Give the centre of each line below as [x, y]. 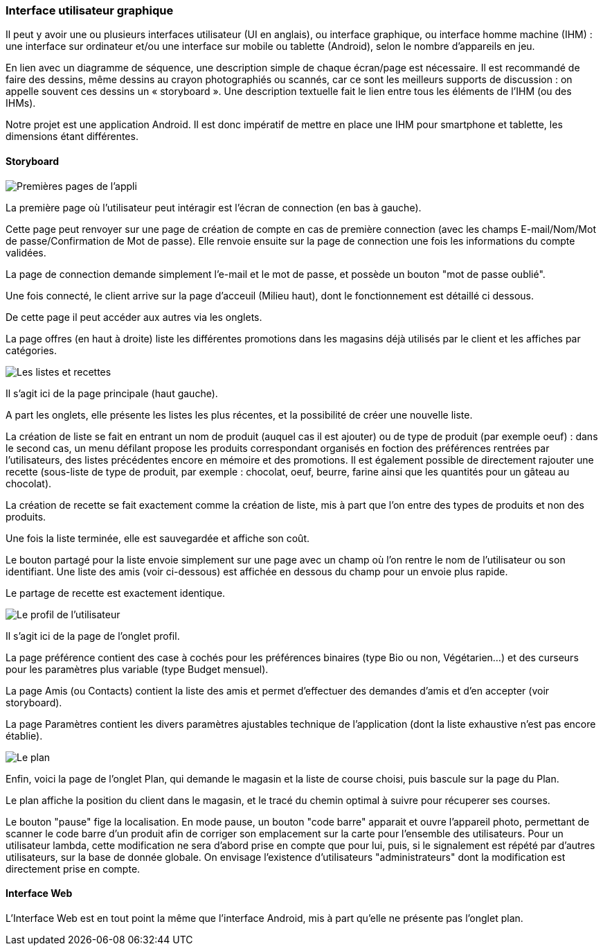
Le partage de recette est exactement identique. [116, 593]
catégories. [31, 350]
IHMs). [21, 103]
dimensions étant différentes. [72, 137]
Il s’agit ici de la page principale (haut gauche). [112, 393]
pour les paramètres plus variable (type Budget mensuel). [137, 669]
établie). [24, 735]
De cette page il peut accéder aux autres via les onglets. [134, 317]
